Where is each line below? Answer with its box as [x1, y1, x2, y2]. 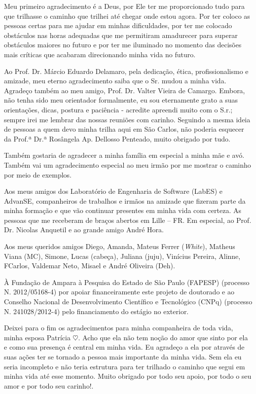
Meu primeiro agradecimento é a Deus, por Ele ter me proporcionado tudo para [4, 1, 245, 11]
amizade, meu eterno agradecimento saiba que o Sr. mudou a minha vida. [4, 75, 226, 86]
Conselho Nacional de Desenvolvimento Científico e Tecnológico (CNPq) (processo [4, 296, 253, 307]
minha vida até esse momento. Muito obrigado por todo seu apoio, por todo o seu [4, 371, 252, 381]
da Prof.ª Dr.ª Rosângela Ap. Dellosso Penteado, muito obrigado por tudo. [4, 133, 230, 143]
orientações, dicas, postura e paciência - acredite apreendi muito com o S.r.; [4, 104, 233, 114]
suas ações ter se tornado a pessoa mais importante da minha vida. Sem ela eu [4, 352, 242, 361]
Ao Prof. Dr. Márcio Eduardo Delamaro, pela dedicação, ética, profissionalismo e [4, 66, 249, 76]
